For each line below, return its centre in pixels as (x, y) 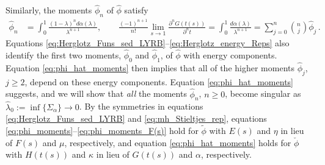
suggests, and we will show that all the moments (96, 93)
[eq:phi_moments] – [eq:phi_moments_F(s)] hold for (102, 130)
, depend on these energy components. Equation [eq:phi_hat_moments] (159, 81)
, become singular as (263, 93)
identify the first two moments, (64, 54)
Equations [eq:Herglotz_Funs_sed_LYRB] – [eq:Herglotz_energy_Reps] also (148, 43)
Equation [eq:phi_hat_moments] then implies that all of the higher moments (150, 67)
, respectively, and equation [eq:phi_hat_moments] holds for (178, 142)
